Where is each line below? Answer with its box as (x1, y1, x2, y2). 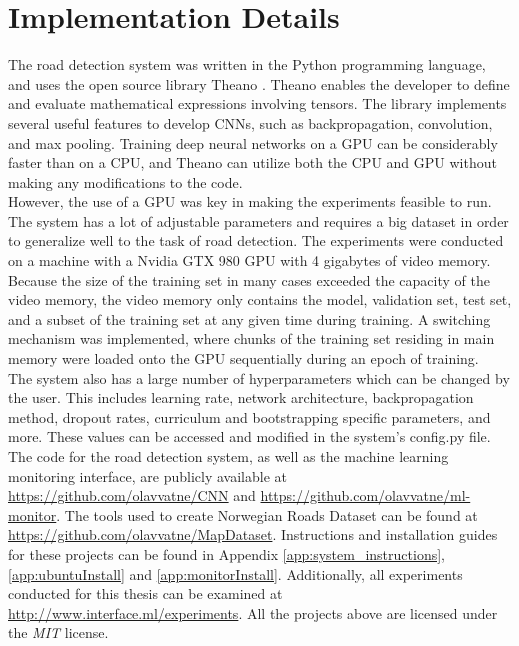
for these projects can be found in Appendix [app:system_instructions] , (8, 543, 445, 564)
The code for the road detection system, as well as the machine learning (8, 446, 449, 466)
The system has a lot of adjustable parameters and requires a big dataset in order (8, 210, 509, 231)
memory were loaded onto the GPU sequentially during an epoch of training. (8, 348, 479, 369)
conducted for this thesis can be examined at (8, 583, 283, 604)
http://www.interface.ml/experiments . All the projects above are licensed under (8, 602, 498, 623)
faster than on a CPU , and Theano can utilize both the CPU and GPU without (8, 152, 497, 173)
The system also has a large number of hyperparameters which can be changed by (8, 367, 510, 388)
